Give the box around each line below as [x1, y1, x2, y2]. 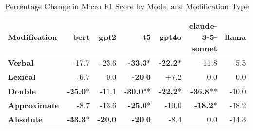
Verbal [8, 57, 34, 68]
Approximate [8, 99, 59, 111]
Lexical [8, 71, 36, 82]
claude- [189, 20, 217, 31]
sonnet [191, 42, 217, 54]
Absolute [8, 113, 43, 125]
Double [8, 85, 36, 96]
